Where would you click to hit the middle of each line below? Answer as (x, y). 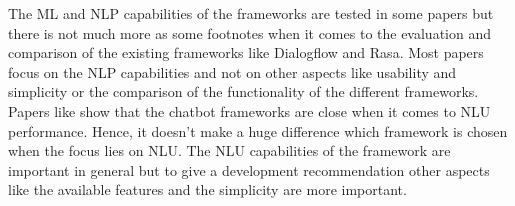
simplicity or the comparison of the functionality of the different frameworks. (243, 91)
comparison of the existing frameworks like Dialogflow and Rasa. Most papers (246, 52)
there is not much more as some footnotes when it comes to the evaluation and (249, 32)
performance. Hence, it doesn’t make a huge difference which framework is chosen (258, 130)
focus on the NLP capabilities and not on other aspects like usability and (232, 71)
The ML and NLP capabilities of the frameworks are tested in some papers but (251, 13)
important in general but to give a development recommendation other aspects (249, 169)
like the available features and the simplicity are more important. (207, 189)
